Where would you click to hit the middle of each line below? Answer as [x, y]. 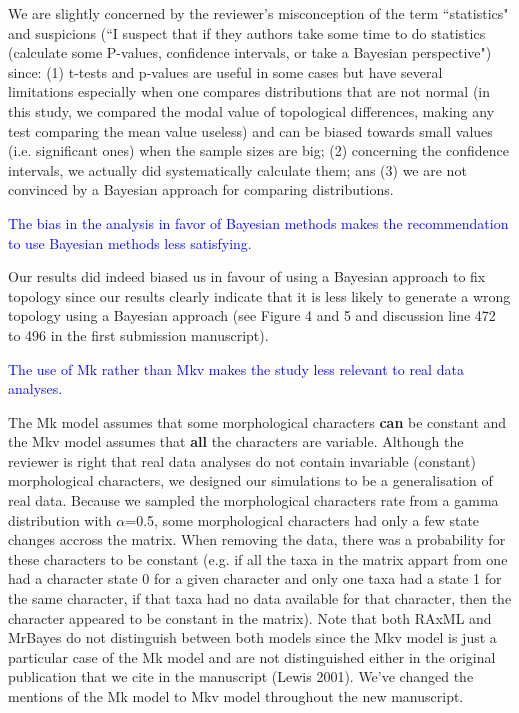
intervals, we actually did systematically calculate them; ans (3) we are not [237, 169]
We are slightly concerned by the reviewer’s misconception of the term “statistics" [258, 13]
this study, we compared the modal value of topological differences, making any [251, 110]
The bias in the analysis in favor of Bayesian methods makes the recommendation [258, 222]
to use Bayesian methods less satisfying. [130, 242]
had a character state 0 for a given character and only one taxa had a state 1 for [255, 578]
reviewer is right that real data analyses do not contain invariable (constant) [242, 460]
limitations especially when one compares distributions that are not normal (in [249, 91]
